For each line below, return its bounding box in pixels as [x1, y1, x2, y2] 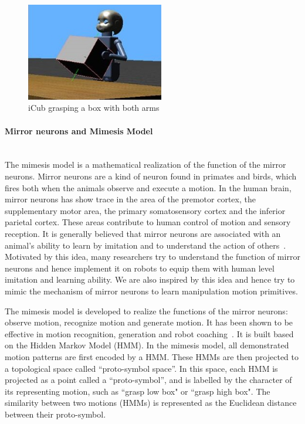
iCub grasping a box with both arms [28, 101, 160, 114]
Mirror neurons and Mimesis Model [5, 124, 153, 137]
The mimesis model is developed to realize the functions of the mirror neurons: [5, 304, 288, 317]
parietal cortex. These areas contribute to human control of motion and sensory [5, 216, 291, 228]
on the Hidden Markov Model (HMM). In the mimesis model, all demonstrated [5, 339, 289, 351]
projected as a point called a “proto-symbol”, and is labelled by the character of [5, 374, 292, 386]
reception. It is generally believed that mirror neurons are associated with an [5, 227, 281, 239]
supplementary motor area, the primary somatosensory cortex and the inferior [5, 204, 286, 216]
